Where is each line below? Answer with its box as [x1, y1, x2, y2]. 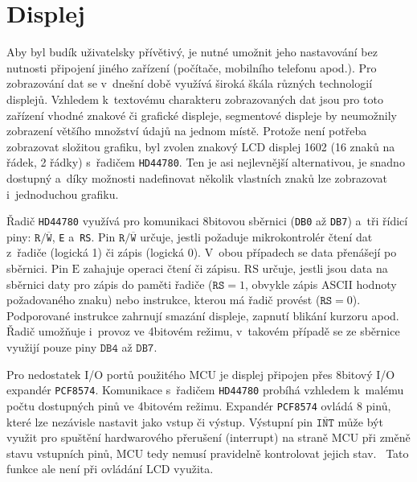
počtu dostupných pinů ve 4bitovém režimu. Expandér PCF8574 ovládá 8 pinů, [6, 397, 391, 414]
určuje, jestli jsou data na [262, 260, 388, 277]
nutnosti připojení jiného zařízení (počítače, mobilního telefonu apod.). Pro [6, 59, 377, 76]
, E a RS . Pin [51, 228, 116, 245]
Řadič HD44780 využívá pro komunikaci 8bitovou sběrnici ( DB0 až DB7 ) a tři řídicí [6, 212, 408, 229]
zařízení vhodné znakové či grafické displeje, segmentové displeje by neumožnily [6, 106, 397, 123]
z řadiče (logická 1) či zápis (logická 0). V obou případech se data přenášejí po [6, 244, 397, 261]
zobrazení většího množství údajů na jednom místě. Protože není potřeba [6, 122, 367, 139]
